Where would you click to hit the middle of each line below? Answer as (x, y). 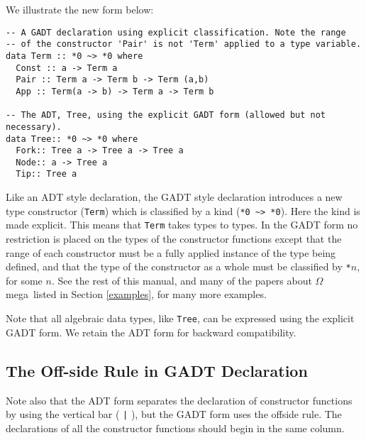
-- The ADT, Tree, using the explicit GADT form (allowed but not (166, 115)
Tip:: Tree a (46, 174)
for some (24, 280)
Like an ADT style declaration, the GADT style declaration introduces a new (174, 197)
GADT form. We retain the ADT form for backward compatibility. (151, 332)
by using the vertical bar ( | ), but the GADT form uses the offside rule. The (174, 414)
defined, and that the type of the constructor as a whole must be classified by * (178, 266)
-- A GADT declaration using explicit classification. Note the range (176, 32)
